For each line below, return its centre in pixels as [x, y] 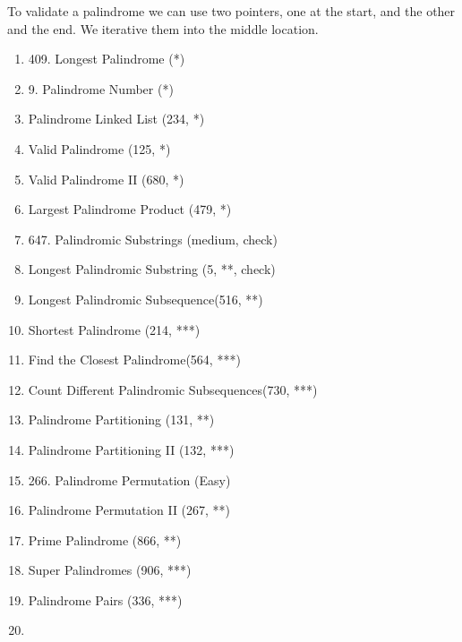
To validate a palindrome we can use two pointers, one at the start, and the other [231, 11]
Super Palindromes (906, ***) [110, 570]
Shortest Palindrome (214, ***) [114, 329]
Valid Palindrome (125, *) [99, 148]
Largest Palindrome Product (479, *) [130, 209]
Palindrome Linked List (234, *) [116, 119]
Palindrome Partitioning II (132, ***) [131, 449]
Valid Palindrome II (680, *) [106, 179]
